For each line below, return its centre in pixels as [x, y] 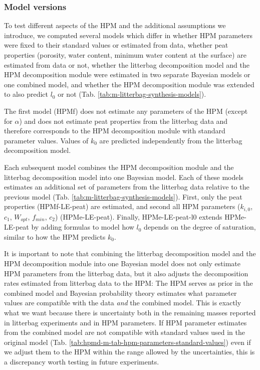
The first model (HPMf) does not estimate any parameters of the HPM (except [126, 111]
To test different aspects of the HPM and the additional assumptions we [115, 25]
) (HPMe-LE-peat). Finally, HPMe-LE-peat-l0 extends [139, 216]
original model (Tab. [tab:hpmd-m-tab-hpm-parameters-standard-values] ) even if [127, 342]
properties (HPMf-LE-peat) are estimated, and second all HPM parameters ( [122, 206]
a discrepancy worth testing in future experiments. [82, 361]
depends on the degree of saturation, [200, 227]
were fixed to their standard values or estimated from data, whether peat [116, 45]
